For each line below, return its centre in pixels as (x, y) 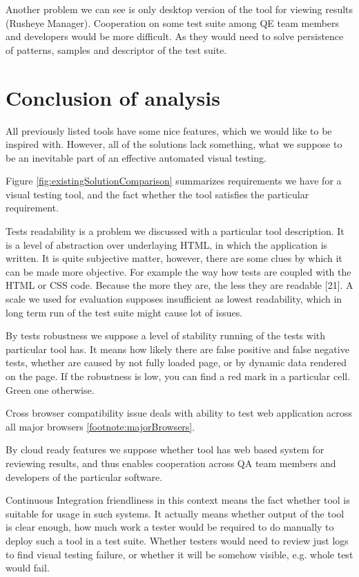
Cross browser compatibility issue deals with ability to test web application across (179, 413)
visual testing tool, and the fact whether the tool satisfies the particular (157, 194)
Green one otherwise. (50, 389)
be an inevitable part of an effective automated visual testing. (136, 157)
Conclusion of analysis (113, 97)
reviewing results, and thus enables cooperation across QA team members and (171, 463)
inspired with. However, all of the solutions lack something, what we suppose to (174, 144)
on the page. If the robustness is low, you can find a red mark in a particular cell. (178, 376)
